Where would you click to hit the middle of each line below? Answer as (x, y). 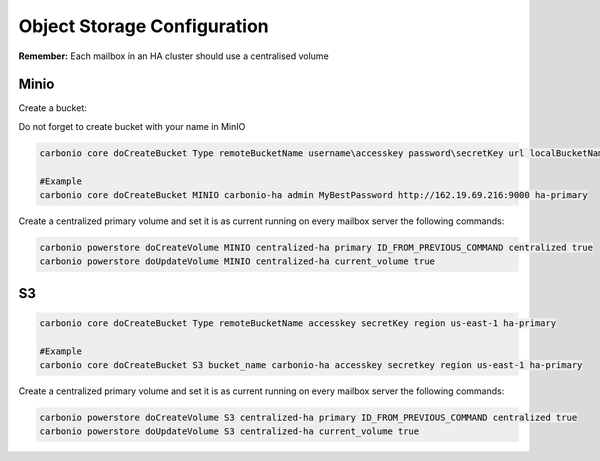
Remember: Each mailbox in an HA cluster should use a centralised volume (173, 56)
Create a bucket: (52, 108)
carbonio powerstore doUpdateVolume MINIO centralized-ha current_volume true (237, 261)
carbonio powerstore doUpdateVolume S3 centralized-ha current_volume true (229, 431)
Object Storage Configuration (143, 26)
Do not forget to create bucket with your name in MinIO (132, 126)
